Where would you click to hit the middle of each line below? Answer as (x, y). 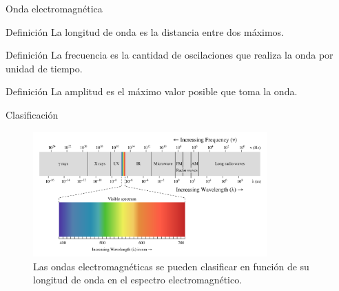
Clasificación (32, 114)
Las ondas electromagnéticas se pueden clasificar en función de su (171, 266)
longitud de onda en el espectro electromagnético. (138, 280)
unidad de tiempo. (44, 68)
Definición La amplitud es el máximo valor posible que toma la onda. (152, 91)
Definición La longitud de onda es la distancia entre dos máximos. (145, 31)
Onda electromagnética (54, 8)
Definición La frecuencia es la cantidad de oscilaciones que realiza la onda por (169, 55)
